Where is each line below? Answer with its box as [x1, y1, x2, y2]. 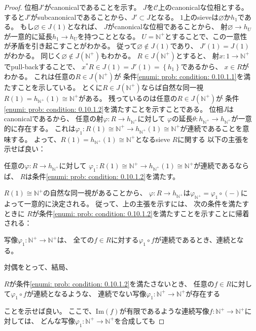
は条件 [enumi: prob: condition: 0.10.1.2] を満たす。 [25, 171, 180, 181]
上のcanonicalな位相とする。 [158, 2, 248, 12]
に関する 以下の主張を [177, 134, 249, 144]
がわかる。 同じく [4, 50, 62, 60]
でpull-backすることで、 [4, 61, 80, 71]
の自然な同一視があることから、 [43, 188, 147, 198]
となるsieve [135, 134, 170, 144]
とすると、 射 [176, 50, 219, 60]
